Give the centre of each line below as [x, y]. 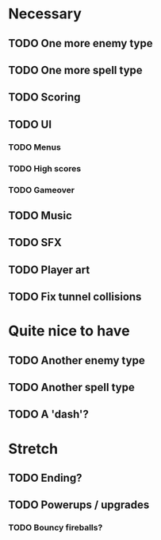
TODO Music [40, 215]
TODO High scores [45, 168]
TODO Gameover [42, 190]
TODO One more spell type [75, 70]
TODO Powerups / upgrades [79, 505]
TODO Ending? [45, 478]
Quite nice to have [69, 331]
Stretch [33, 449]
